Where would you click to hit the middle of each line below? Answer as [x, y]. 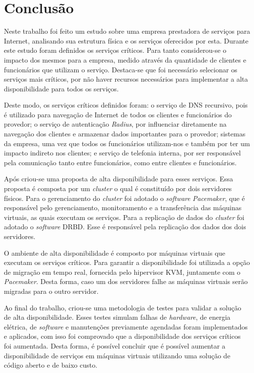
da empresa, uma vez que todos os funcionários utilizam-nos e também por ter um [127, 143]
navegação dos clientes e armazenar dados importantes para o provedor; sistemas [125, 134]
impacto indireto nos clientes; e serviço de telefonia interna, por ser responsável [122, 153]
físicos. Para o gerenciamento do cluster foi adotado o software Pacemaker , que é [125, 198]
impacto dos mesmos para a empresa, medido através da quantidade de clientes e [125, 59]
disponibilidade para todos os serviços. [61, 88]
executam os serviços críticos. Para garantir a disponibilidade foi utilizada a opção [127, 262]
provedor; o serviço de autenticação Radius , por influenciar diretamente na [115, 124]
